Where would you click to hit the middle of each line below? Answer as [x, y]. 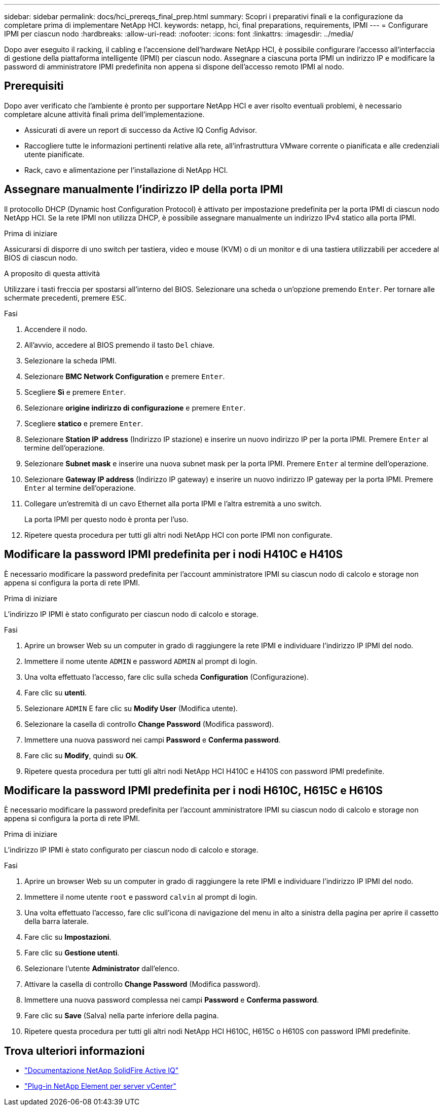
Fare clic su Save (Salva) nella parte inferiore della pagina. [122, 1016]
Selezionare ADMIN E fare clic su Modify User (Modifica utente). [131, 708]
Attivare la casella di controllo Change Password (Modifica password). [142, 984]
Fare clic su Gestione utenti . [72, 953]
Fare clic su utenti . [55, 692]
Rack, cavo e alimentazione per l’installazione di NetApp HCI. [126, 170]
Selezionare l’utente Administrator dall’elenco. [102, 969]
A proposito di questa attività [52, 273]
